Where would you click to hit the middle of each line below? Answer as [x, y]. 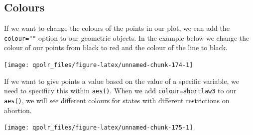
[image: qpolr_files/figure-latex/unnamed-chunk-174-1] [99, 65]
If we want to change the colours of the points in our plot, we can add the [117, 28]
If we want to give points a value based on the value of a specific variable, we [122, 81]
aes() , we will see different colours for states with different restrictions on [117, 100]
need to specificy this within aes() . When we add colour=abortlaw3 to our [120, 91]
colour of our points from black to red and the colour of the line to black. [116, 47]
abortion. [18, 110]
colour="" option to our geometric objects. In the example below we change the [127, 37]
